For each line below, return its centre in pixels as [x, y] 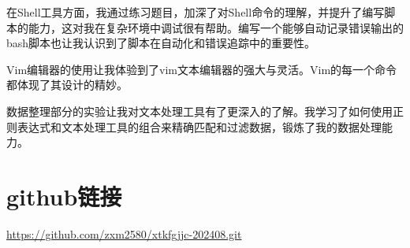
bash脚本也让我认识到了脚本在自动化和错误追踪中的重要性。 [161, 43]
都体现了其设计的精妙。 [67, 85]
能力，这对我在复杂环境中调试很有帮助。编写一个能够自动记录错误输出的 [216, 27]
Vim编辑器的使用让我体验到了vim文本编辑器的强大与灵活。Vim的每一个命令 [202, 69]
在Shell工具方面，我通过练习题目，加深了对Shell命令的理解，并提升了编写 [196, 12]
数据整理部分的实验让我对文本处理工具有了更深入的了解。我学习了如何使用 [199, 111]
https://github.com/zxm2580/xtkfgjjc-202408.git [124, 233]
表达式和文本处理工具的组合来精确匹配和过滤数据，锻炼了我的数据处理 [199, 126]
